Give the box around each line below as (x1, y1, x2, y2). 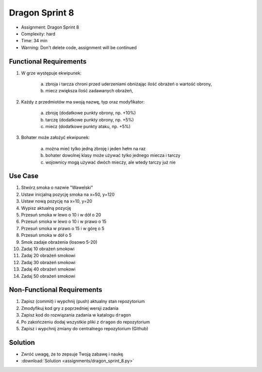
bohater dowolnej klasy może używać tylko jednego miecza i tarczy (45, 152, 180, 158)
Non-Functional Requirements (9, 286, 102, 294)
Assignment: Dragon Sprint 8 (21, 24, 80, 30)
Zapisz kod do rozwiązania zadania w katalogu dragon (21, 312, 131, 318)
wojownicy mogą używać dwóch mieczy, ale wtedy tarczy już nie (45, 159, 176, 165)
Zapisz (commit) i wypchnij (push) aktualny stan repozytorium (21, 299, 145, 304)
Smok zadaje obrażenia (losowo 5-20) (21, 239, 98, 245)
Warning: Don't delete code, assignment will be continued (21, 44, 137, 51)
